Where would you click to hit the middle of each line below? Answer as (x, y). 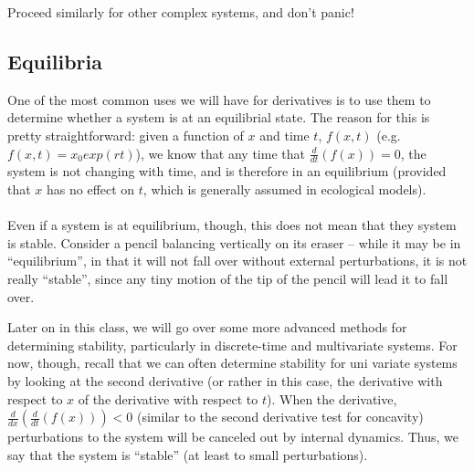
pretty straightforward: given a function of (126, 135)
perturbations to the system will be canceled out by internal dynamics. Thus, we (233, 437)
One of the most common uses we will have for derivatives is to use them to (219, 99)
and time (284, 135)
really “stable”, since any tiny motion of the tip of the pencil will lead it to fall (228, 278)
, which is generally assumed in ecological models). (284, 189)
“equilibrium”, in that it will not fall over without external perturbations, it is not (237, 261)
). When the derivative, (332, 398)
